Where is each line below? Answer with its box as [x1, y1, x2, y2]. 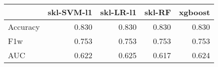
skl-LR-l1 [100, 6, 137, 18]
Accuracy [8, 21, 40, 32]
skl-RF [144, 6, 171, 18]
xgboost [178, 6, 210, 18]
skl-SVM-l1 [47, 6, 92, 18]
